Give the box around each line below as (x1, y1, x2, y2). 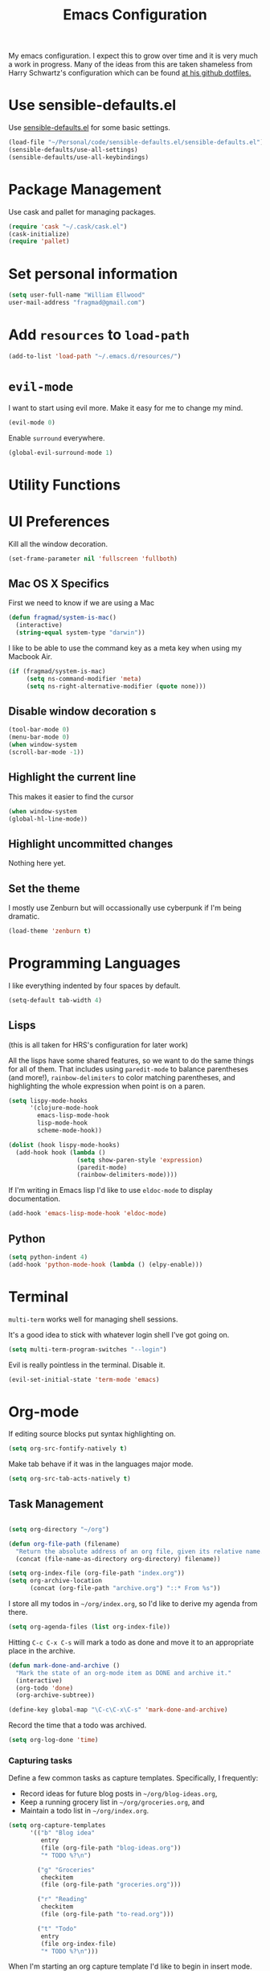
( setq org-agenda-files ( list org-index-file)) (8, 1623, 171, 1631)
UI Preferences (8, 512, 110, 531)
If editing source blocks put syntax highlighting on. (8, 1429, 176, 1439)
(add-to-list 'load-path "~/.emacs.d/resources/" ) (8, 352, 182, 360)
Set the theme (8, 882, 80, 895)
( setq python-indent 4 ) (8, 1253, 88, 1261)
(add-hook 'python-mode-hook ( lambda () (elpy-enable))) (8, 1260, 203, 1268)
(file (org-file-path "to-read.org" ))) (40, 1911, 174, 1919)
